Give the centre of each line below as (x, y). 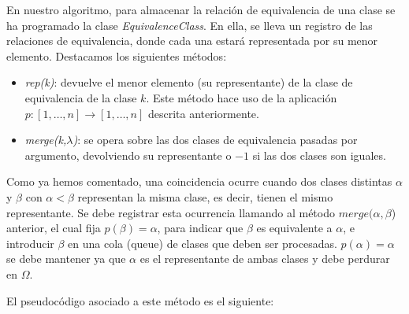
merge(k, (46, 140)
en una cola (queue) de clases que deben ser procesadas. (203, 243)
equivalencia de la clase (81, 97)
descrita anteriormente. (203, 113)
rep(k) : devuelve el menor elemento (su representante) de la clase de (189, 82)
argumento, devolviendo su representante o (128, 155)
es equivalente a (294, 228)
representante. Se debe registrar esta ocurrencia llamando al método (171, 212)
